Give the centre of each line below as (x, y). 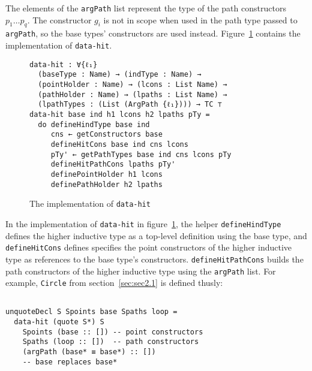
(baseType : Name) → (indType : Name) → (120, 75)
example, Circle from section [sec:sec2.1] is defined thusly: (114, 283)
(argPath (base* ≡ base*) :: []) (89, 352)
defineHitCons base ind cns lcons (119, 145)
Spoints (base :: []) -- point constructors (113, 332)
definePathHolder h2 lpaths (106, 184)
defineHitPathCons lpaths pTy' (113, 165)
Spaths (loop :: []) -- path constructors (111, 342)
